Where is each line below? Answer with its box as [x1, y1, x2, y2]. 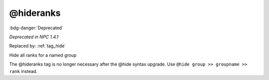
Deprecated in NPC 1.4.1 [9, 34, 59, 40]
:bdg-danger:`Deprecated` [9, 25, 64, 31]
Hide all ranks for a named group [9, 52, 77, 58]
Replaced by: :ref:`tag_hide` [9, 43, 66, 49]
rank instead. [9, 68, 37, 74]
